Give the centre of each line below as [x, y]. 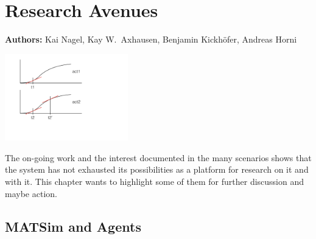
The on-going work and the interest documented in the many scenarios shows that [158, 157]
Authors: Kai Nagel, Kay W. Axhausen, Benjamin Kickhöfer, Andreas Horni [151, 39]
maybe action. [31, 193]
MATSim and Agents [73, 226]
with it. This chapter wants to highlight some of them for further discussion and [155, 182]
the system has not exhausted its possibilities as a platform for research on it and [157, 169]
